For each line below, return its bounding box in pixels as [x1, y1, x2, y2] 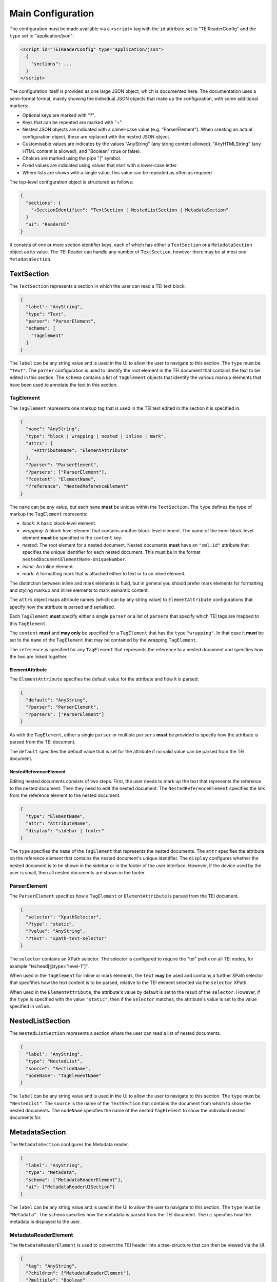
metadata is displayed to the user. [9, 1218, 81, 1225]
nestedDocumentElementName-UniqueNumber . [22, 556, 127, 563]
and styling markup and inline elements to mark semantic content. [9, 587, 149, 593]
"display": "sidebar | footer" [26, 828, 105, 833]
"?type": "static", [26, 921, 75, 927]
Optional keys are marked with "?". [22, 112, 95, 118]
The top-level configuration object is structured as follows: [9, 179, 133, 185]
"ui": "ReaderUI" [26, 221, 69, 227]
